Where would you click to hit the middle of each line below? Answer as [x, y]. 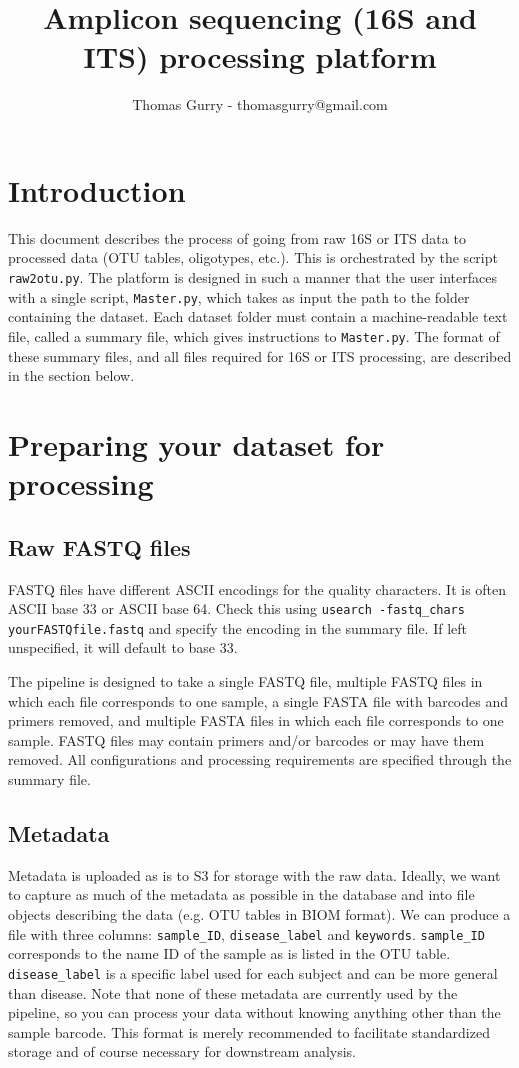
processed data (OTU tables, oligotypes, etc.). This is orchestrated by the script [253, 257]
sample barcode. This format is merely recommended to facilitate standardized [249, 1031]
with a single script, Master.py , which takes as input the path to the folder [239, 296]
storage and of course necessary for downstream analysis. [182, 1051]
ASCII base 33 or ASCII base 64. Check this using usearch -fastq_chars [236, 608]
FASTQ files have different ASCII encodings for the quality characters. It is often [257, 588]
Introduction [97, 189]
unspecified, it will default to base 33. [123, 647]
